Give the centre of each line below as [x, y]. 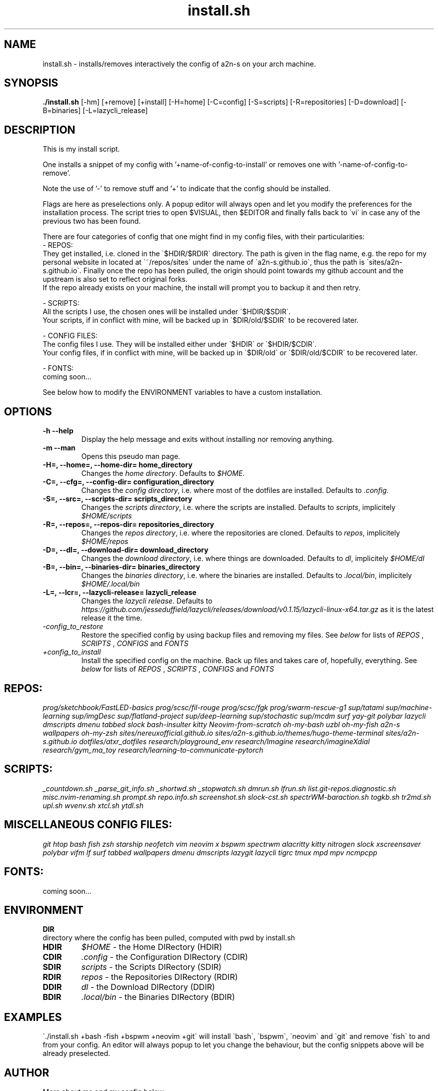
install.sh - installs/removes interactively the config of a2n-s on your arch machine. [179, 64]
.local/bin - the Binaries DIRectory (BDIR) [158, 997]
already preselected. [76, 1053]
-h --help [58, 431]
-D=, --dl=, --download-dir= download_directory [125, 550]
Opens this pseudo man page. [131, 456]
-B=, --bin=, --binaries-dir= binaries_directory [121, 567]
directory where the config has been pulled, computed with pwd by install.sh [169, 938]
